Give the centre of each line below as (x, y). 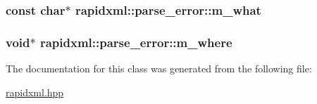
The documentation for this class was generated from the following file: (159, 69)
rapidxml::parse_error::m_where (136, 42)
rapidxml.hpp (35, 92)
